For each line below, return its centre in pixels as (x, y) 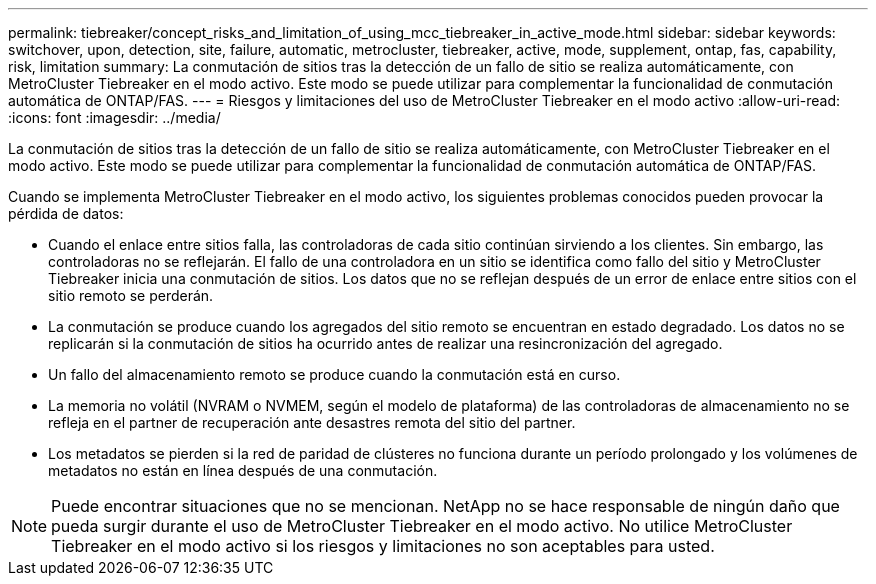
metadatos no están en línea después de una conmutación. (243, 470)
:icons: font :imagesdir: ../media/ (114, 117)
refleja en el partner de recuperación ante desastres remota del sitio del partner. (312, 422)
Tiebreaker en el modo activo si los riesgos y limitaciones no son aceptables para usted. (383, 546)
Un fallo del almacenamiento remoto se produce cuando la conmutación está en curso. (334, 374)
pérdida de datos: (66, 213)
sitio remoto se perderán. (131, 295)
